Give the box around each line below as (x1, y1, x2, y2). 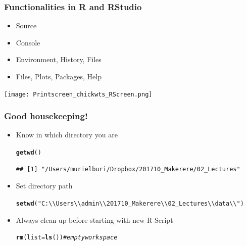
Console (16, 37, 40, 47)
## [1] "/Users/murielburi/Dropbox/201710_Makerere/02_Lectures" (16, 165, 240, 173)
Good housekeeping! (4, 110, 88, 122)
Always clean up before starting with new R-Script (16, 214, 173, 225)
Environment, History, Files (16, 54, 102, 65)
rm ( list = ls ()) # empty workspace (16, 234, 118, 241)
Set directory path (16, 180, 73, 191)
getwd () (16, 149, 41, 157)
